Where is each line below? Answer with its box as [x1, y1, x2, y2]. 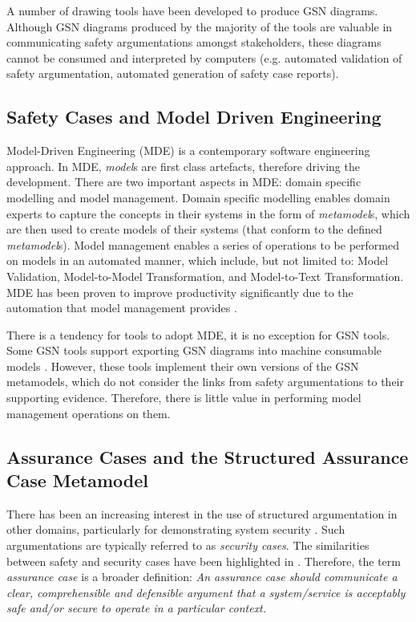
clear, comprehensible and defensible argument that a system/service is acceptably [6, 583, 406, 600]
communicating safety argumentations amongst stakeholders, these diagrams [6, 34, 382, 51]
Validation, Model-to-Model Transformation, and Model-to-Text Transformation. [6, 267, 404, 284]
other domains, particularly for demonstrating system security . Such [6, 521, 345, 538]
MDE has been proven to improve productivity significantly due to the [6, 283, 353, 300]
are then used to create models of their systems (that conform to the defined [6, 221, 382, 238]
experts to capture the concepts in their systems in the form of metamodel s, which [6, 205, 410, 222]
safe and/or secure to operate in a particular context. [6, 600, 267, 616]
